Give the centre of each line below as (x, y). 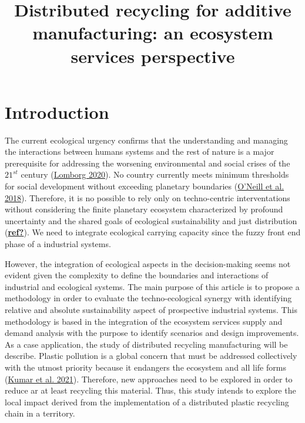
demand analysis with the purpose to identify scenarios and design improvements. (152, 333)
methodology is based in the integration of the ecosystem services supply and (144, 321)
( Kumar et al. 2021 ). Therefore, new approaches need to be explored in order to (149, 379)
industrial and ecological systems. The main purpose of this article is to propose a (152, 286)
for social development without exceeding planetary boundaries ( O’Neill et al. (145, 186)
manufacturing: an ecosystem (153, 33)
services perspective (153, 56)
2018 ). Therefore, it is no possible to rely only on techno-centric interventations (148, 197)
